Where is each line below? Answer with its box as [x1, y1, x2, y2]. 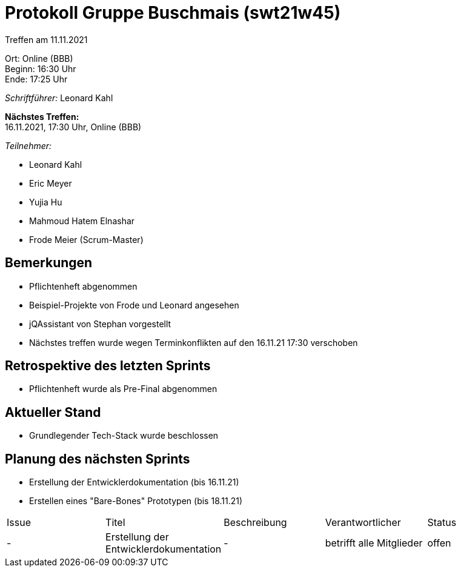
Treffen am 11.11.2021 [5, 34, 88, 45]
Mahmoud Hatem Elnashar [29, 215, 135, 226]
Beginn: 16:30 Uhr [5, 63, 76, 74]
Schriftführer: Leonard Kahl [5, 92, 113, 103]
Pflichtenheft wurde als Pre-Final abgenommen [29, 384, 217, 394]
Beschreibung [224, 516, 287, 529]
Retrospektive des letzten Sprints [5, 358, 211, 374]
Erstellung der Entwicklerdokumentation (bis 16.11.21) [29, 477, 239, 488]
